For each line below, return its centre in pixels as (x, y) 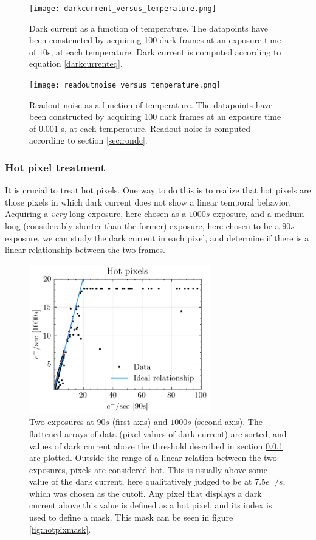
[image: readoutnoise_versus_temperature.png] (125, 85)
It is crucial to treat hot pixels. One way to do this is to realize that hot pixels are (158, 190)
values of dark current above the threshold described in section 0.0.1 (156, 445)
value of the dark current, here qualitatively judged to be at (141, 481)
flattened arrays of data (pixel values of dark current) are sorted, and (158, 433)
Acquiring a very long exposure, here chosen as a (96, 214)
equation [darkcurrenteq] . (76, 64)
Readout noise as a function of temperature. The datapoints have (151, 104)
